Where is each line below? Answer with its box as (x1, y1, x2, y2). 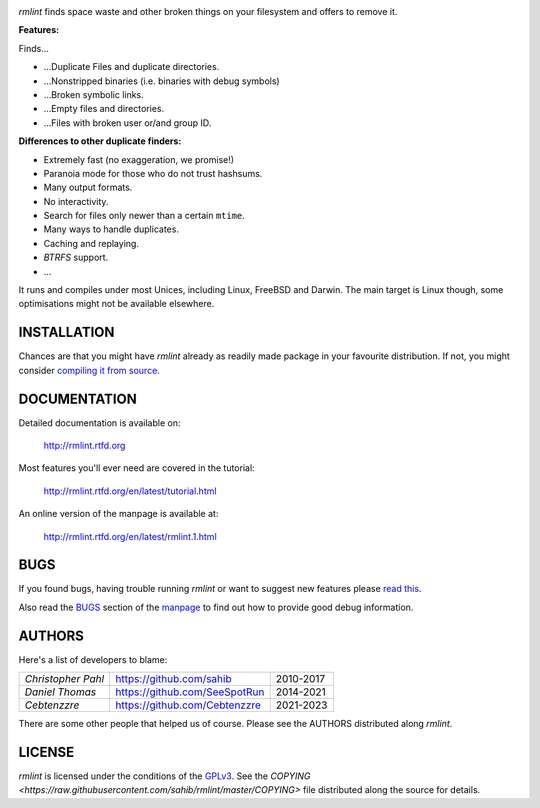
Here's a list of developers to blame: (18, 653, 168, 665)
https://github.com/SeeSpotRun (115, 685, 265, 699)
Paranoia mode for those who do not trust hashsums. (43, 167, 263, 179)
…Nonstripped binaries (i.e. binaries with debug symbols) (43, 75, 280, 87)
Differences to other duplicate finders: (18, 135, 182, 147)
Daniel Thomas (24, 685, 97, 699)
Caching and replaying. (43, 237, 140, 249)
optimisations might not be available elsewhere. (18, 298, 215, 310)
